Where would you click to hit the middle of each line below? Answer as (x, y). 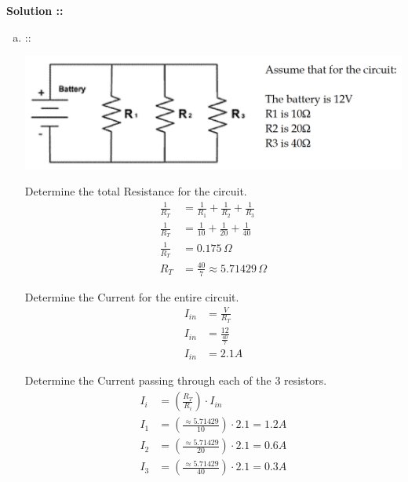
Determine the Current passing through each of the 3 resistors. (176, 380)
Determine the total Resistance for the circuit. (136, 191)
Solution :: (35, 10)
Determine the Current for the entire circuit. (132, 296)
